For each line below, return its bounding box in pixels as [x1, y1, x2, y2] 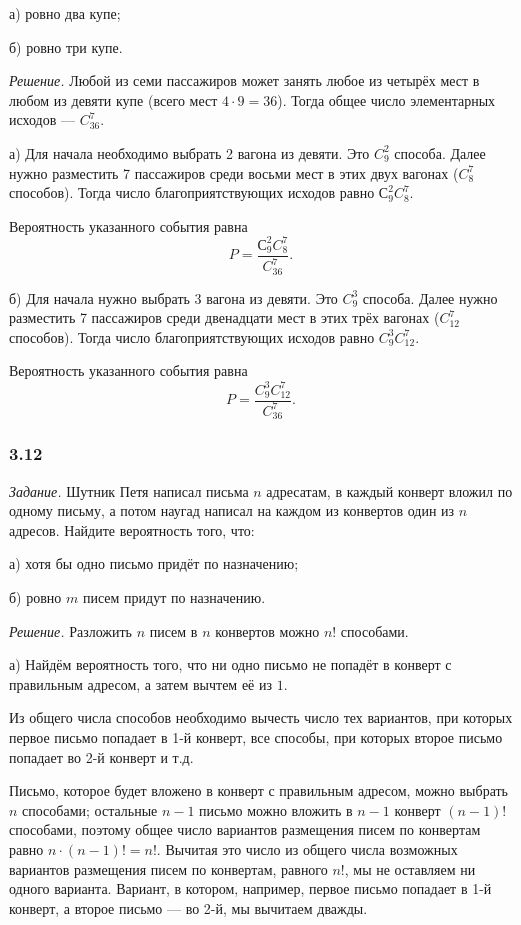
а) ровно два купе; [9, 3, 121, 23]
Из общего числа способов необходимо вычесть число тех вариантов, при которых [9, 707, 513, 728]
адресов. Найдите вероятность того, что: [9, 519, 255, 540]
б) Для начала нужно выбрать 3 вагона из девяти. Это [9, 287, 338, 308]
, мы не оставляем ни [344, 858, 476, 879]
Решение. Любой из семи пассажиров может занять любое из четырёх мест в [9, 70, 480, 91]
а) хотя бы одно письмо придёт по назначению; [9, 553, 299, 574]
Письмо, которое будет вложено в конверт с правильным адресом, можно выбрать [9, 780, 509, 801]
